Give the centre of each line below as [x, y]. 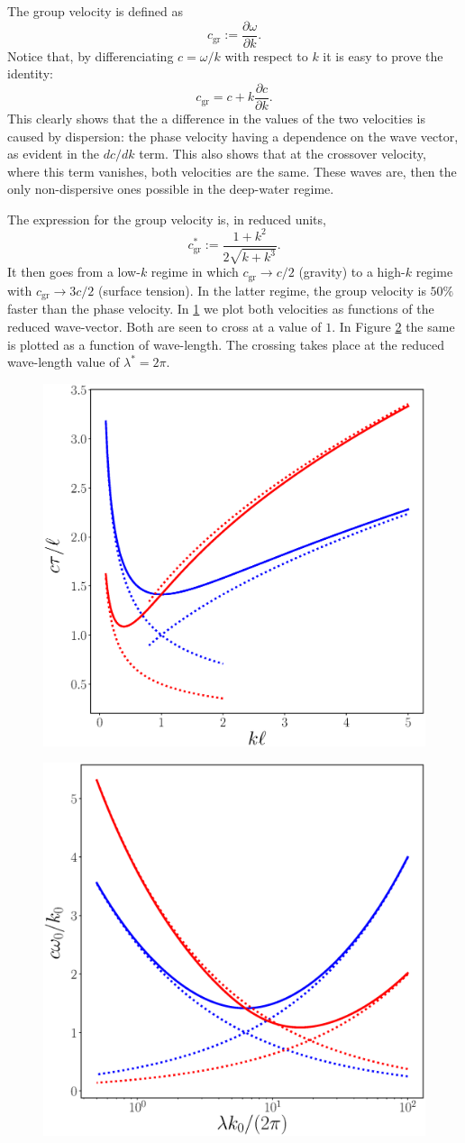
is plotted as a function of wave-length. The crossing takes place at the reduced [226, 344]
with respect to [266, 55]
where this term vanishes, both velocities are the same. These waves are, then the [232, 171]
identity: [30, 73]
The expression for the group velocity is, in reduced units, [167, 219]
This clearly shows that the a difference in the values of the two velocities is [217, 118]
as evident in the [53, 154]
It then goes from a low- [74, 272]
